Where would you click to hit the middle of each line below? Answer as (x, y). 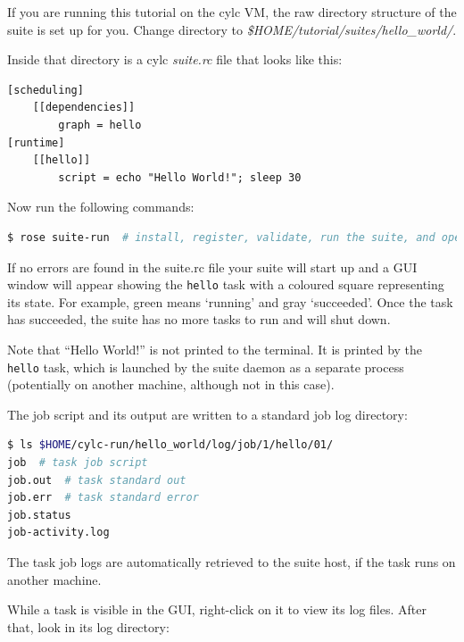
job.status (39, 515)
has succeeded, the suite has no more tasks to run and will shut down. (199, 319)
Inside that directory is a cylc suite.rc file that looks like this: (175, 59)
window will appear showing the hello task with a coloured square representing (226, 284)
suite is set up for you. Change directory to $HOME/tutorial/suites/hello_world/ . (232, 29)
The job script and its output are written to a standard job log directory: (207, 414)
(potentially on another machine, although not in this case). (171, 384)
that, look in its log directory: (88, 626)
